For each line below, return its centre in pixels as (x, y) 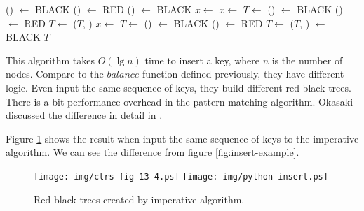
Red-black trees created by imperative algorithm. (139, 199)
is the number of (307, 60)
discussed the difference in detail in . (84, 115)
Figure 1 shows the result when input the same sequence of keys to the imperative (182, 138)
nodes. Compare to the (55, 74)
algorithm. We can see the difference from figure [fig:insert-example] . (153, 152)
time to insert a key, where (202, 60)
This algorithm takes (50, 60)
